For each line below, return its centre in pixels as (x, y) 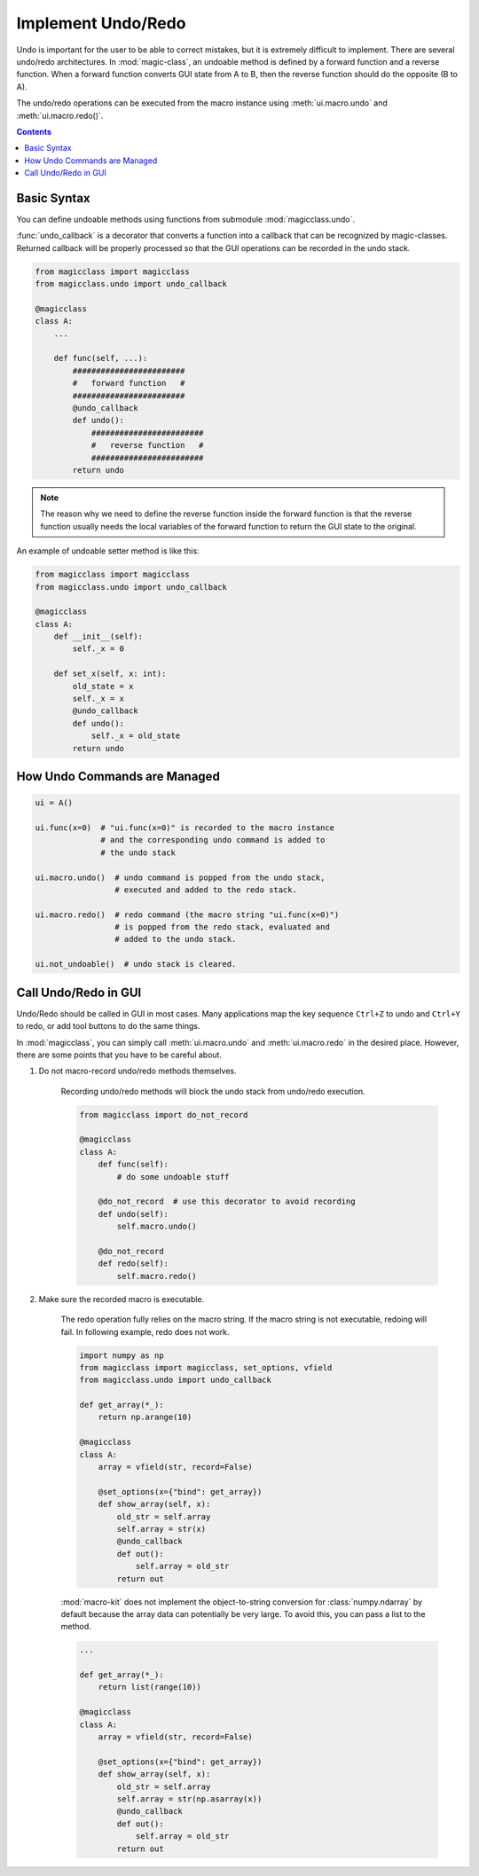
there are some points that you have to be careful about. (119, 1055)
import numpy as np (122, 1355)
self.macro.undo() (157, 1227)
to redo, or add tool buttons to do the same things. (108, 1026)
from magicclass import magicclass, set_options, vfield (206, 1367)
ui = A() (54, 803)
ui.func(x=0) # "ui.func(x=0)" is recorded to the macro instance (185, 828)
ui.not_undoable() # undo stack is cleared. (136, 964)
